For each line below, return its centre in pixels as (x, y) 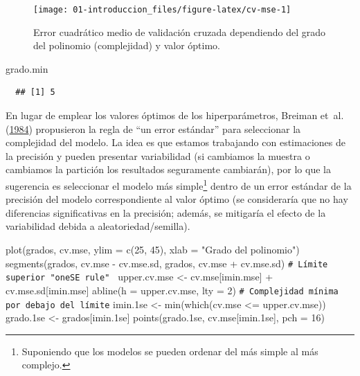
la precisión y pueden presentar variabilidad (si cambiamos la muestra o (158, 155)
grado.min (27, 68)
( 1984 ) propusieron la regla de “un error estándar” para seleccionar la (153, 128)
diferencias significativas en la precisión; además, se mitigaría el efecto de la (166, 212)
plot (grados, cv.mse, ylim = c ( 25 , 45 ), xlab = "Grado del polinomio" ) (153, 250)
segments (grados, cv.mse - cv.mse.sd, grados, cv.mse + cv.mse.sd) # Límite (167, 263)
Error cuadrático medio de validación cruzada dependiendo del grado (180, 32)
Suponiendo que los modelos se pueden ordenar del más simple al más (170, 351)
